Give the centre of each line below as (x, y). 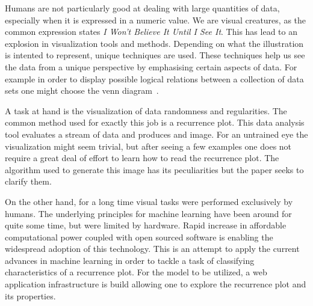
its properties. (30, 295)
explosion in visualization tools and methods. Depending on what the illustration (154, 43)
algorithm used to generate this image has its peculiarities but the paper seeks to (154, 169)
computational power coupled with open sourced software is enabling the (139, 237)
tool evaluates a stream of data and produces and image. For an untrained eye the (156, 134)
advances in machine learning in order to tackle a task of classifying (130, 260)
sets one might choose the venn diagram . (82, 90)
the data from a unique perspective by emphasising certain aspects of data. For (151, 66)
